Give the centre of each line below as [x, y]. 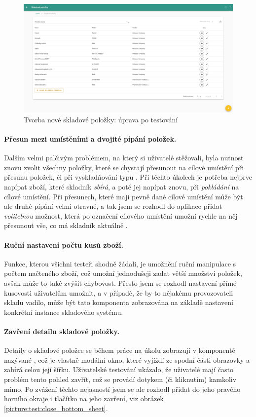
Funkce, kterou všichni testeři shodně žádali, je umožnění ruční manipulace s [120, 263]
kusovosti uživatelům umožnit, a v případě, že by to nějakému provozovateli [119, 292]
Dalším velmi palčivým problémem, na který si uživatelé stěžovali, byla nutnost [124, 158]
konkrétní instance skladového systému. [64, 312]
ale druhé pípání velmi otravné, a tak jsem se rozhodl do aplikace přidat [113, 206]
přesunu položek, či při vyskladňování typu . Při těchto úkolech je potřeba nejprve [128, 177]
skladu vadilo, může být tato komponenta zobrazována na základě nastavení [119, 302]
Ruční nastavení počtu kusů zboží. [64, 245]
